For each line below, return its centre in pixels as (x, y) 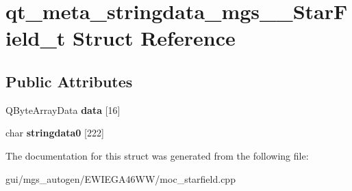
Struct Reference (154, 38)
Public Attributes (69, 81)
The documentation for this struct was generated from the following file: (157, 155)
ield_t (36, 38)
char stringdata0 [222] (55, 133)
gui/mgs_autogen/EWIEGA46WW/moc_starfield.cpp (121, 178)
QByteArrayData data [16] (63, 109)
